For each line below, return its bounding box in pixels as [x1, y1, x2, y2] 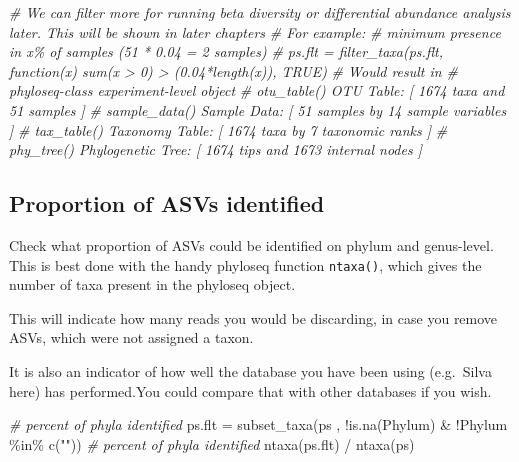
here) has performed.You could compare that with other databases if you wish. [9, 380, 492, 401]
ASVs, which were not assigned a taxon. [9, 327, 254, 348]
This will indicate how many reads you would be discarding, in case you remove [9, 307, 498, 328]
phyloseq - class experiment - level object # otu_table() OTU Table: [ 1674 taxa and [9, 80, 505, 101]
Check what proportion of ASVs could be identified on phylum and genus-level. [9, 234, 494, 255]
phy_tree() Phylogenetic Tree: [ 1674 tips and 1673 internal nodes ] [9, 139, 422, 160]
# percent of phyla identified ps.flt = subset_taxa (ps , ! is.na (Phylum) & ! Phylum [9, 414, 508, 435]
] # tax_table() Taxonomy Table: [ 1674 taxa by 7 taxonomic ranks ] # [9, 119, 448, 140]
